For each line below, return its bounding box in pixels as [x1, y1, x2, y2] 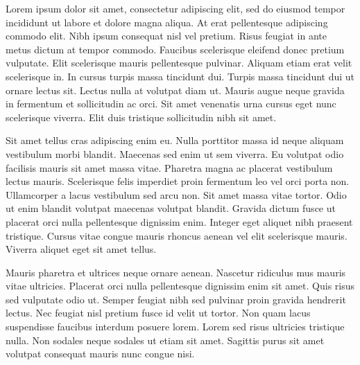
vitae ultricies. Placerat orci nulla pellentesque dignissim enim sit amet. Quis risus [6, 278, 355, 293]
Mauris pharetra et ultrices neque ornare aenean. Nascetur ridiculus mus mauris [6, 265, 346, 279]
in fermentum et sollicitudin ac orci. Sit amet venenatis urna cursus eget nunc [6, 96, 336, 111]
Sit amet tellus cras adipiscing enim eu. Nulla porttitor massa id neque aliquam [6, 133, 344, 148]
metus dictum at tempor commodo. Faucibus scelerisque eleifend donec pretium [6, 42, 345, 56]
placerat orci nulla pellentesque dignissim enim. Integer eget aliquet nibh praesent [6, 214, 353, 229]
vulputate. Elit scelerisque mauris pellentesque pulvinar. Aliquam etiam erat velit [6, 55, 352, 70]
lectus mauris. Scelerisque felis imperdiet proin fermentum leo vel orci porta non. [6, 174, 350, 188]
